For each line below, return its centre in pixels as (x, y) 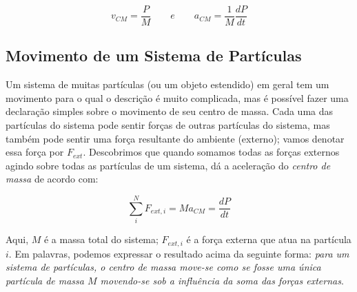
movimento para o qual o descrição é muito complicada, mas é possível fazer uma (177, 97)
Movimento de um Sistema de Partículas (154, 55)
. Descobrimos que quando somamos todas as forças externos (211, 152)
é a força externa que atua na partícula (269, 239)
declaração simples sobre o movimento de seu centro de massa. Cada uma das (170, 111)
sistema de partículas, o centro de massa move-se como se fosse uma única (163, 267)
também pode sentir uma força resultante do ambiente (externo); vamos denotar (175, 138)
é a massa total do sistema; (101, 239)
